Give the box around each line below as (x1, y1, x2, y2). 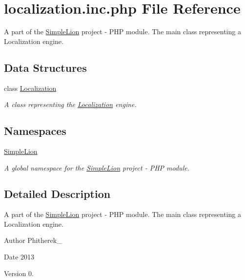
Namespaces (4, 123, 66, 138)
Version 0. (4, 268, 34, 278)
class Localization (4, 83, 57, 93)
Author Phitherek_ (4, 235, 62, 245)
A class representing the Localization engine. (4, 99, 137, 109)
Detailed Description (4, 186, 111, 201)
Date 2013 (4, 252, 35, 262)
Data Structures (4, 60, 87, 75)
